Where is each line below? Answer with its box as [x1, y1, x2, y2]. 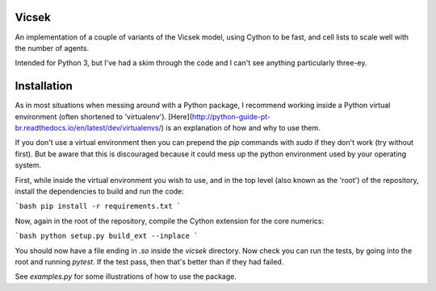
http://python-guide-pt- [191, 111, 270, 121]
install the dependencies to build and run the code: [15, 186, 185, 196]
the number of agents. [15, 43, 89, 52]
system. [15, 160, 42, 170]
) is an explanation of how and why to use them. [161, 123, 321, 132]
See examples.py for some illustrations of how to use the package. [15, 272, 237, 281]
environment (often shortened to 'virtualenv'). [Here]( [15, 111, 193, 121]
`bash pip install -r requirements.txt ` [15, 202, 182, 211]
